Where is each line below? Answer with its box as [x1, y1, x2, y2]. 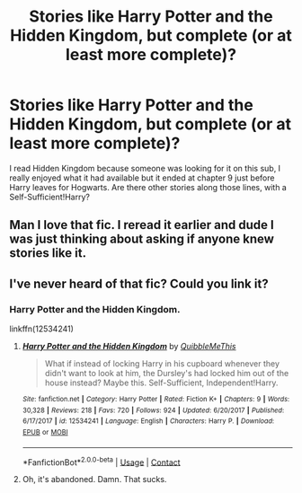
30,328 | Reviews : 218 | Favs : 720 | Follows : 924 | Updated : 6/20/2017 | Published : [22, 406, 285, 415]
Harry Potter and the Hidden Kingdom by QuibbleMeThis [22, 341, 236, 352]
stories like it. [9, 245, 87, 261]
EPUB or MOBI [22, 427, 69, 436]
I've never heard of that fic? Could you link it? [9, 276, 269, 291]
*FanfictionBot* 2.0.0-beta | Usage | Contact [22, 455, 182, 468]
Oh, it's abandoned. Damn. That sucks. [22, 474, 167, 485]
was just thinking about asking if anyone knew [9, 232, 274, 247]
